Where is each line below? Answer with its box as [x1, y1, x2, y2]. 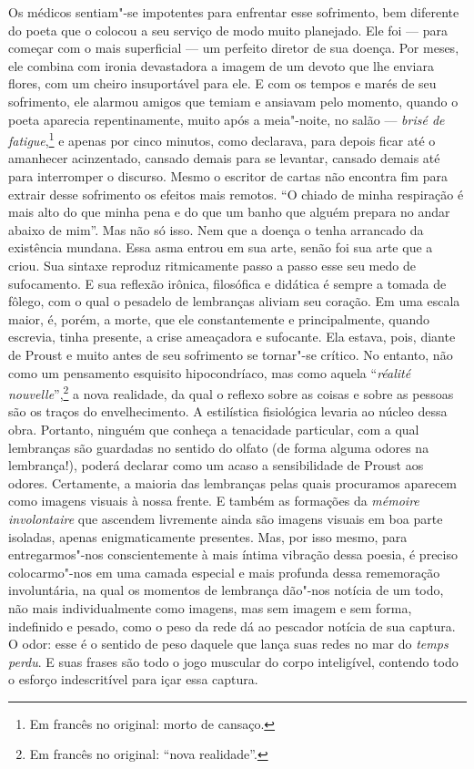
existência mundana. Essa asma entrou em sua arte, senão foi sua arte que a [8, 238, 433, 257]
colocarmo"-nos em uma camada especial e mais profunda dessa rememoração [8, 562, 440, 581]
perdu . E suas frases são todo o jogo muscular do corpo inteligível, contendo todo [8, 651, 459, 671]
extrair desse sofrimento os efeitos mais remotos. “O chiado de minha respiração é [8, 184, 464, 203]
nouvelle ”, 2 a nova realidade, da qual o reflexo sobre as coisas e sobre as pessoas [8, 382, 454, 403]
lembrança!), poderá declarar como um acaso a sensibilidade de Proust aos [8, 456, 424, 475]
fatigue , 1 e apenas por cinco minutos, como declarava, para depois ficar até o [8, 128, 436, 149]
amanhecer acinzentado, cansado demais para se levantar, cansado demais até [8, 149, 440, 168]
